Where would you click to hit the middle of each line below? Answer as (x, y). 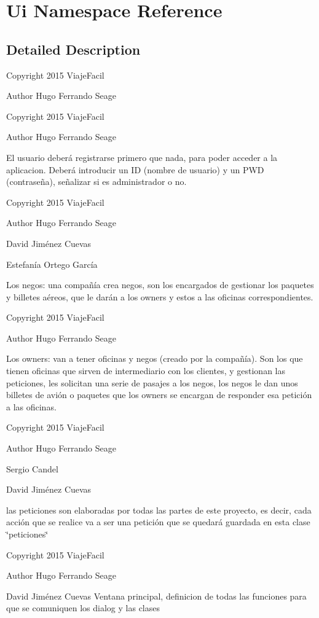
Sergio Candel (32, 468)
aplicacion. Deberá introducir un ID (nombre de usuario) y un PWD (135, 169)
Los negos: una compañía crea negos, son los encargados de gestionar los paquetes (160, 285)
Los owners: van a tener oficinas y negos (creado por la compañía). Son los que (155, 358)
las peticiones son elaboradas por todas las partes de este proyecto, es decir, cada (159, 510)
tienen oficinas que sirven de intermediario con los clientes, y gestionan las (146, 371)
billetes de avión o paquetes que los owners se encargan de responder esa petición (159, 395)
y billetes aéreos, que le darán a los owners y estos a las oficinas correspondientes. (160, 296)
